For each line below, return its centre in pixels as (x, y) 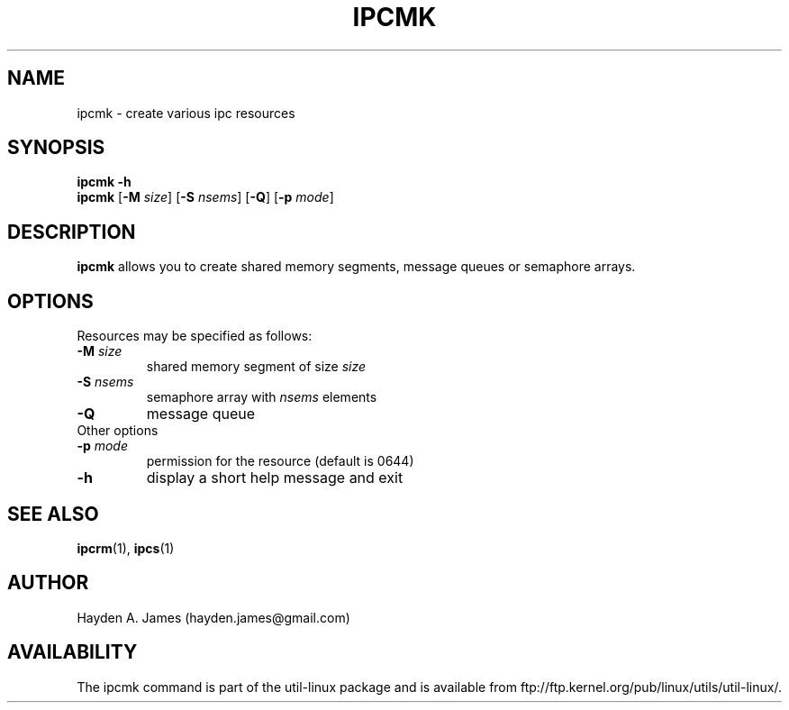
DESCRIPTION (72, 232)
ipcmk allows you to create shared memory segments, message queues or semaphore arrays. (356, 267)
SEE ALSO (53, 514)
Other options (118, 431)
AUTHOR (48, 583)
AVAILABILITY (73, 652)
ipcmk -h (104, 182)
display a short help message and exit (275, 478)
